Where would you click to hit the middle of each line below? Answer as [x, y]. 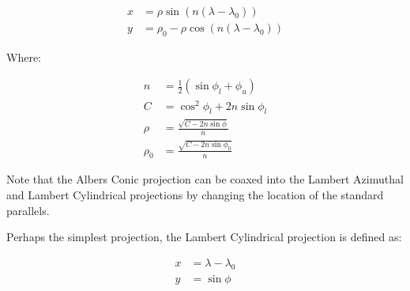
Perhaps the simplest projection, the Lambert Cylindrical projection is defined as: [204, 237]
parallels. [28, 210]
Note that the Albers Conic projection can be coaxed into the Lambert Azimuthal [205, 179]
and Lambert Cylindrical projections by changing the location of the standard [195, 195]
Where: [24, 57]
